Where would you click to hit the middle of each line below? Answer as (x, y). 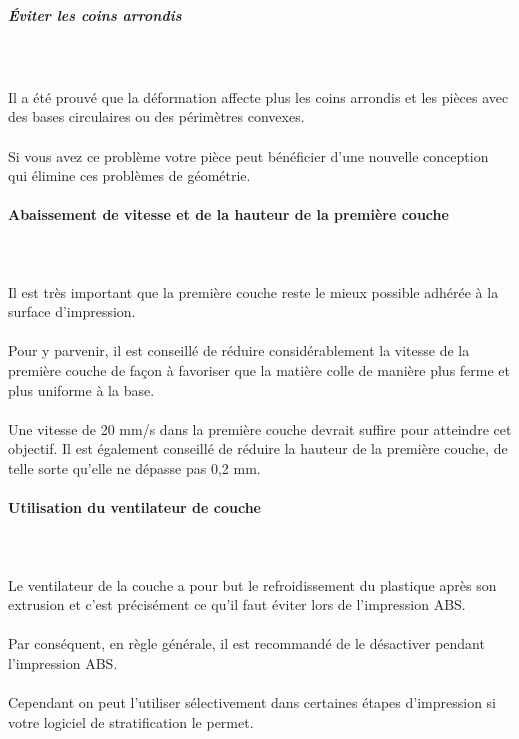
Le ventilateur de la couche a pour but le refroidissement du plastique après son (252, 584)
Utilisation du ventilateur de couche (134, 507)
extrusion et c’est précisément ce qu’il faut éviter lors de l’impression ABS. (237, 604)
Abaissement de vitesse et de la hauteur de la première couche (228, 214)
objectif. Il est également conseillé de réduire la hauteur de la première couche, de (258, 448)
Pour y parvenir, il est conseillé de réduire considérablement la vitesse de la (239, 350)
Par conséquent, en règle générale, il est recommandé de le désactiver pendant (246, 643)
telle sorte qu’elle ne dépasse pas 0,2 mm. (134, 468)
